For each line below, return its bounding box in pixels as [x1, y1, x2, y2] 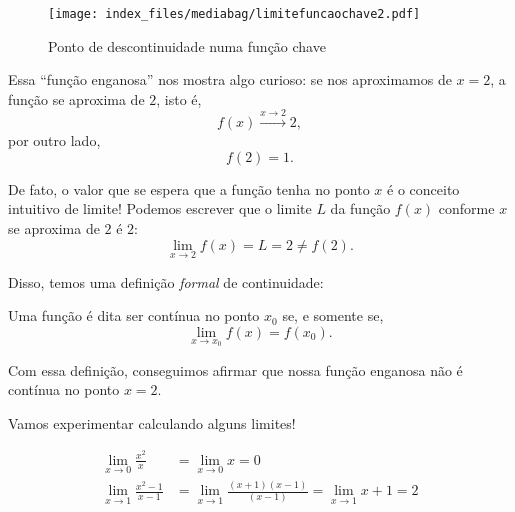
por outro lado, [8, 130, 101, 151]
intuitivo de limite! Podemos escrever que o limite [8, 198, 312, 219]
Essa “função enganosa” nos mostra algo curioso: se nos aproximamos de [8, 69, 452, 90]
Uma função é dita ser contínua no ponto [8, 305, 260, 326]
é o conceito [387, 178, 460, 199]
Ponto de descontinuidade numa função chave [48, 35, 326, 56]
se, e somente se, [282, 305, 384, 326]
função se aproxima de [8, 88, 145, 109]
